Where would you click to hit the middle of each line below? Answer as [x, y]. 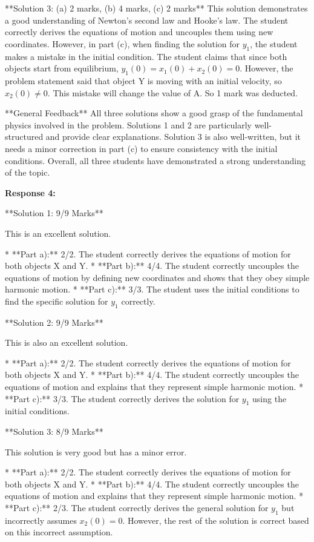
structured [24, 137]
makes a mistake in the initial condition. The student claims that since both [146, 56]
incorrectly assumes [41, 520]
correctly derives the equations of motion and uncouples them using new [139, 32]
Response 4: [30, 192]
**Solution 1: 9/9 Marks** [54, 213]
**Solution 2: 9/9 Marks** [54, 322]
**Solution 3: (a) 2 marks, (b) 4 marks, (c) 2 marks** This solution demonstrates [156, 8]
